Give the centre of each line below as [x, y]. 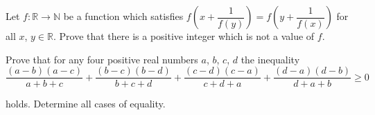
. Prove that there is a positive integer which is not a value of [184, 36]
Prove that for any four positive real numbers [102, 59]
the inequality [270, 59]
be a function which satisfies [123, 16]
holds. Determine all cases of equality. [86, 104]
